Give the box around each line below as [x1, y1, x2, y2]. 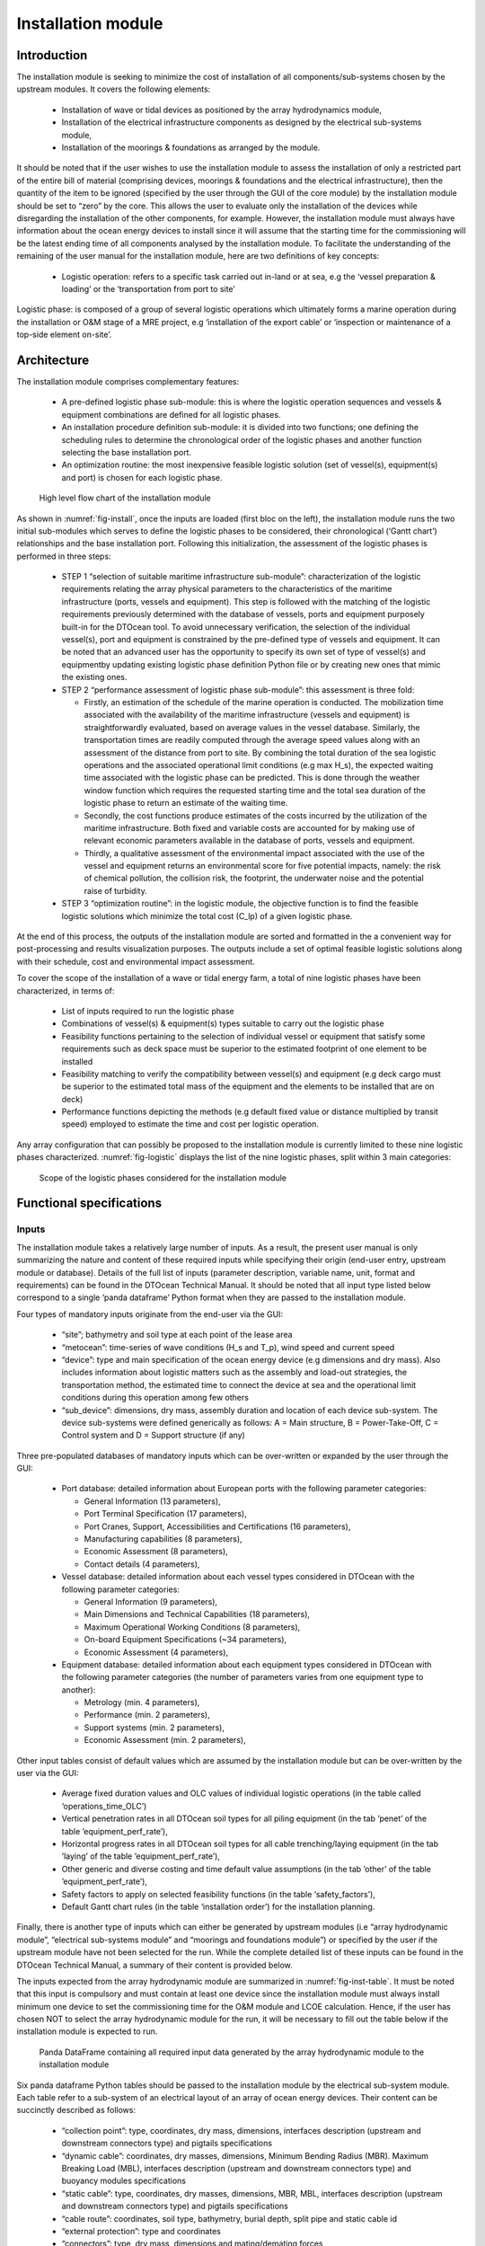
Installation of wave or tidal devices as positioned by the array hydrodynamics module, [61, 104, 382, 115]
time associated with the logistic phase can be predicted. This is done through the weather [84, 773, 420, 783]
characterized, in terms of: [16, 985, 115, 996]
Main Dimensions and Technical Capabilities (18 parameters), [84, 1609, 310, 1620]
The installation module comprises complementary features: [16, 376, 240, 386]
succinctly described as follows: [16, 2105, 137, 2116]
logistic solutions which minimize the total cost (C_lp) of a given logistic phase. [61, 910, 353, 921]
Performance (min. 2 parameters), [84, 1710, 210, 1720]
